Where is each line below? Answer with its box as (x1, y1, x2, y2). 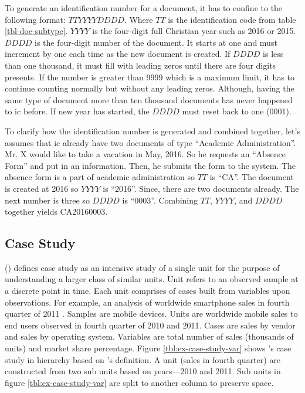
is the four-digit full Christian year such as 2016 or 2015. (92, 25, 296, 37)
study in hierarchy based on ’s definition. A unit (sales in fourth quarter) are (5, 353, 281, 365)
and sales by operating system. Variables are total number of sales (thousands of (5, 330, 294, 343)
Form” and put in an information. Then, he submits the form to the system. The (5, 159, 296, 171)
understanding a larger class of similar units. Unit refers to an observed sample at (5, 273, 299, 285)
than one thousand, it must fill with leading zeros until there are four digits (5, 59, 276, 71)
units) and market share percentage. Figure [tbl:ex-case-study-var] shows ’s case (5, 342, 292, 354)
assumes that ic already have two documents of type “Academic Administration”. (5, 136, 296, 148)
